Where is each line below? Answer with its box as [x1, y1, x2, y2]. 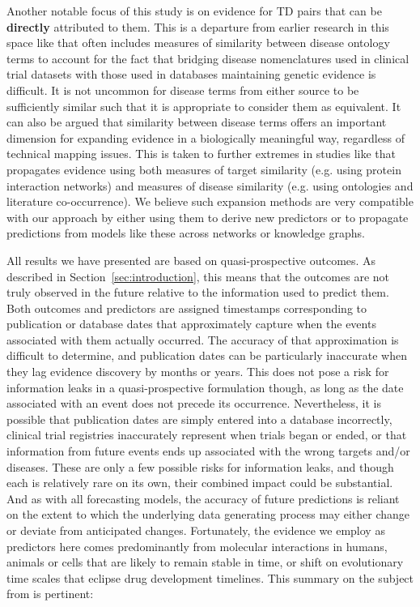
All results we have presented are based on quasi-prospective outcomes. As [6, 251, 376, 268]
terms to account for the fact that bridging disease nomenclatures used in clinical [6, 49, 409, 66]
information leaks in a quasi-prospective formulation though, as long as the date [6, 378, 404, 395]
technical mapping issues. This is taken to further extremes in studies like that [6, 145, 396, 162]
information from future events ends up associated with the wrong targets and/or [6, 442, 410, 460]
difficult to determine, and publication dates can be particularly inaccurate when [6, 347, 407, 364]
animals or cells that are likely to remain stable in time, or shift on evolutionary [6, 554, 404, 571]
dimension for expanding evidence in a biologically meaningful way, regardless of [6, 129, 405, 146]
